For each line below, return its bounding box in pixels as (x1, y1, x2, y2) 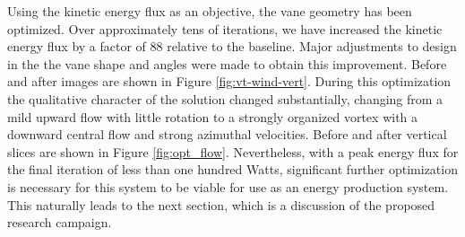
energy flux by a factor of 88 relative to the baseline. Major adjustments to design (7, 37, 457, 56)
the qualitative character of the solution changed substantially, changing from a (7, 89, 443, 108)
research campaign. (7, 213, 112, 232)
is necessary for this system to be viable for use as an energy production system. (7, 177, 449, 196)
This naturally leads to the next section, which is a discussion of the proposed (7, 195, 435, 214)
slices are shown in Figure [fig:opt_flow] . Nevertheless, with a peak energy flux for (7, 142, 459, 161)
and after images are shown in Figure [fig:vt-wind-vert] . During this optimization (7, 72, 452, 91)
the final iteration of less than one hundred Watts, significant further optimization (7, 160, 458, 179)
